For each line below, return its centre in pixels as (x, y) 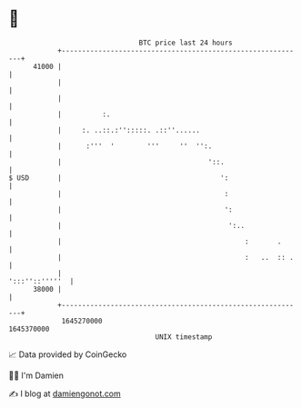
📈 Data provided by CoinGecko (68, 354)
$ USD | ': (119, 178)
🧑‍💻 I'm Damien (36, 375)
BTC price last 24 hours (186, 43)
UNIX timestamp (184, 337)
